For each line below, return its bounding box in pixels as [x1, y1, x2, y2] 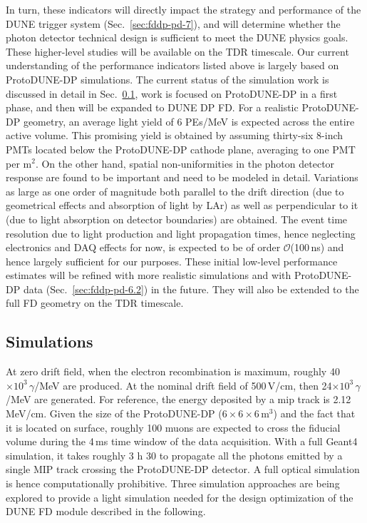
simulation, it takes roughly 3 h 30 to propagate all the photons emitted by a [6, 447, 343, 462]
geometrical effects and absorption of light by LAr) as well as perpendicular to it [6, 198, 358, 213]
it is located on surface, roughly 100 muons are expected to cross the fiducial [6, 420, 341, 435]
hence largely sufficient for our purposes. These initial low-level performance [6, 253, 338, 268]
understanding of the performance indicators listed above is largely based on [6, 58, 339, 73]
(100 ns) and [290, 240, 344, 255]
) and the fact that [273, 406, 356, 421]
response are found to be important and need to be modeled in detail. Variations [6, 170, 358, 185]
